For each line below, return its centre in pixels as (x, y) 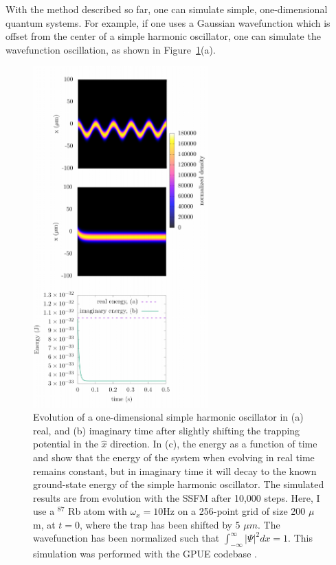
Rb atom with (98, 511)
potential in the (66, 444)
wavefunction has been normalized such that (126, 538)
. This (300, 538)
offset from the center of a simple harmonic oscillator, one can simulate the (163, 36)
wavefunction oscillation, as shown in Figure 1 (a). (111, 49)
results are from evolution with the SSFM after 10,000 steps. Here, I (177, 497)
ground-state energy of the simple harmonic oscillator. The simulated (179, 484)
